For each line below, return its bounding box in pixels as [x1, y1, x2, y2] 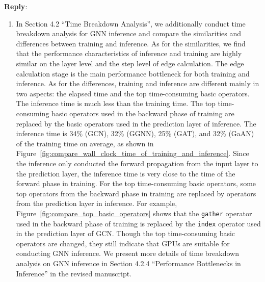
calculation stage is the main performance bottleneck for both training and [16, 68, 250, 79]
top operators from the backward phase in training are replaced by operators [16, 188, 256, 198]
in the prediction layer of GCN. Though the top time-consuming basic [16, 228, 235, 239]
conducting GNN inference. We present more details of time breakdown [16, 248, 239, 259]
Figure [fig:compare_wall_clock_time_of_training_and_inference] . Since [16, 148, 249, 159]
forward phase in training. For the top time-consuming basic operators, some [16, 178, 256, 189]
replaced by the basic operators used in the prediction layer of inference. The [16, 118, 256, 129]
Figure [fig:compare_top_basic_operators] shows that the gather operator [16, 208, 252, 218]
